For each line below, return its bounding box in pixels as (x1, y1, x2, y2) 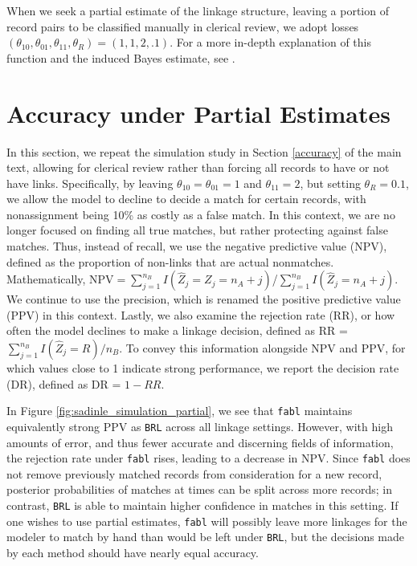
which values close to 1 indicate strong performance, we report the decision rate (6, 360, 399, 377)
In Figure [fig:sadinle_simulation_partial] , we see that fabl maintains (6, 402, 353, 419)
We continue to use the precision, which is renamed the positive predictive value (6, 291, 401, 307)
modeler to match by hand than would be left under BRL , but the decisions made (6, 528, 405, 545)
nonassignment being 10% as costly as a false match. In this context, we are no (6, 206, 395, 222)
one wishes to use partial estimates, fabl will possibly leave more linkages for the (6, 512, 407, 529)
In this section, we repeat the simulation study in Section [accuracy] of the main (6, 143, 402, 160)
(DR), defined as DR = (6, 375, 121, 392)
